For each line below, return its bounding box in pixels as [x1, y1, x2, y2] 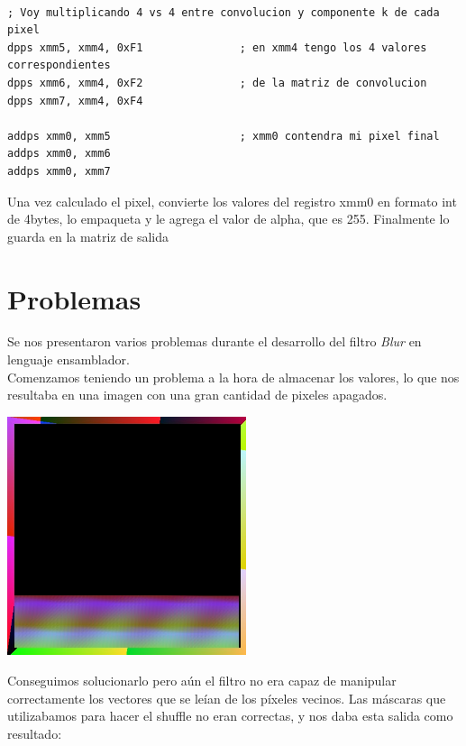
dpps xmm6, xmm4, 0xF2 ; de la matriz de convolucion [7, 76, 427, 89]
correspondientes [7, 59, 111, 72]
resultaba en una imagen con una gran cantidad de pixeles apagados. [7, 385, 388, 404]
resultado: [7, 723, 62, 742]
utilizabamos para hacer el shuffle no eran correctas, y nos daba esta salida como [7, 706, 453, 725]
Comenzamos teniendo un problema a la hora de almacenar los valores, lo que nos [7, 367, 460, 386]
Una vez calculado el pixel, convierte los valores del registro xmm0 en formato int [7, 191, 457, 210]
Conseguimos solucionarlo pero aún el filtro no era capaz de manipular [7, 670, 397, 689]
